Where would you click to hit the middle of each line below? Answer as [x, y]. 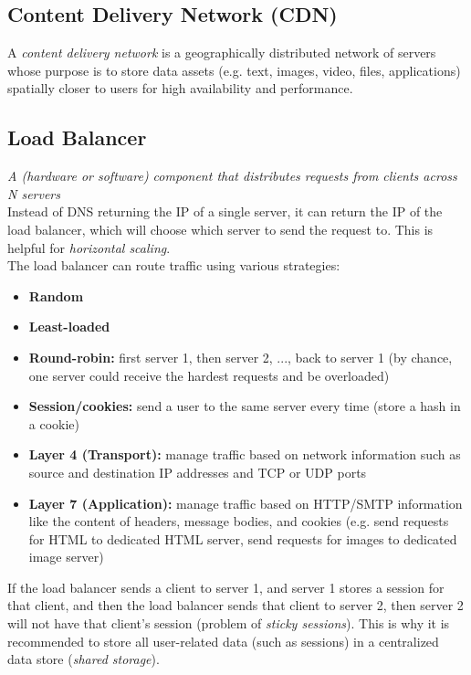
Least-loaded [69, 327]
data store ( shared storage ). [84, 659]
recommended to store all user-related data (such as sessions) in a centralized [223, 641]
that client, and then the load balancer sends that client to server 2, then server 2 [235, 605]
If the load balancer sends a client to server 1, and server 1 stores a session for [226, 587]
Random [56, 295]
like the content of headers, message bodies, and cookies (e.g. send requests [239, 521]
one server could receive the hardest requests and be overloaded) [209, 375]
